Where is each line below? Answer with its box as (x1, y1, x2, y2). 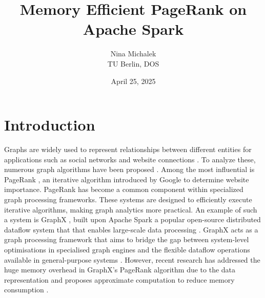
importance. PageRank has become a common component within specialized (4, 184, 243, 195)
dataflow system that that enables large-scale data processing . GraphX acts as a (4, 224, 258, 235)
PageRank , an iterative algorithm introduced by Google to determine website (4, 174, 249, 184)
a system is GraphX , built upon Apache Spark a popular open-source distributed (4, 214, 261, 225)
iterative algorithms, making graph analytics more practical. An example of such (4, 204, 257, 215)
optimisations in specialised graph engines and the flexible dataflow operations (4, 244, 250, 254)
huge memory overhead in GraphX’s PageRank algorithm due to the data (4, 264, 236, 275)
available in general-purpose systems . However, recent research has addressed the (4, 254, 260, 265)
